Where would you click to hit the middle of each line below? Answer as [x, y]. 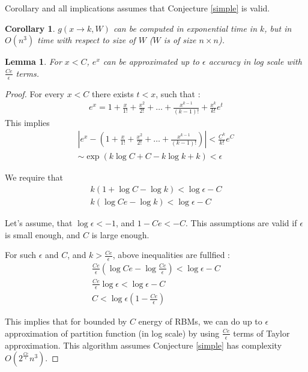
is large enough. [120, 234]
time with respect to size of [86, 40]
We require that [34, 177]
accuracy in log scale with [255, 61]
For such [21, 255]
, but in [278, 28]
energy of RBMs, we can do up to [200, 321]
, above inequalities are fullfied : [171, 255]
